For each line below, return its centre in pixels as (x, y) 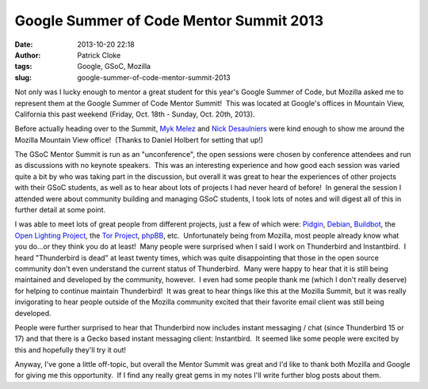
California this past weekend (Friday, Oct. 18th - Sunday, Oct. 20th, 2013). (135, 114)
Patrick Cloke (99, 55)
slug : (23, 77)
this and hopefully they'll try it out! (71, 349)
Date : (24, 44)
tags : (23, 67)
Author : (28, 55)
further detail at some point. (60, 210)
